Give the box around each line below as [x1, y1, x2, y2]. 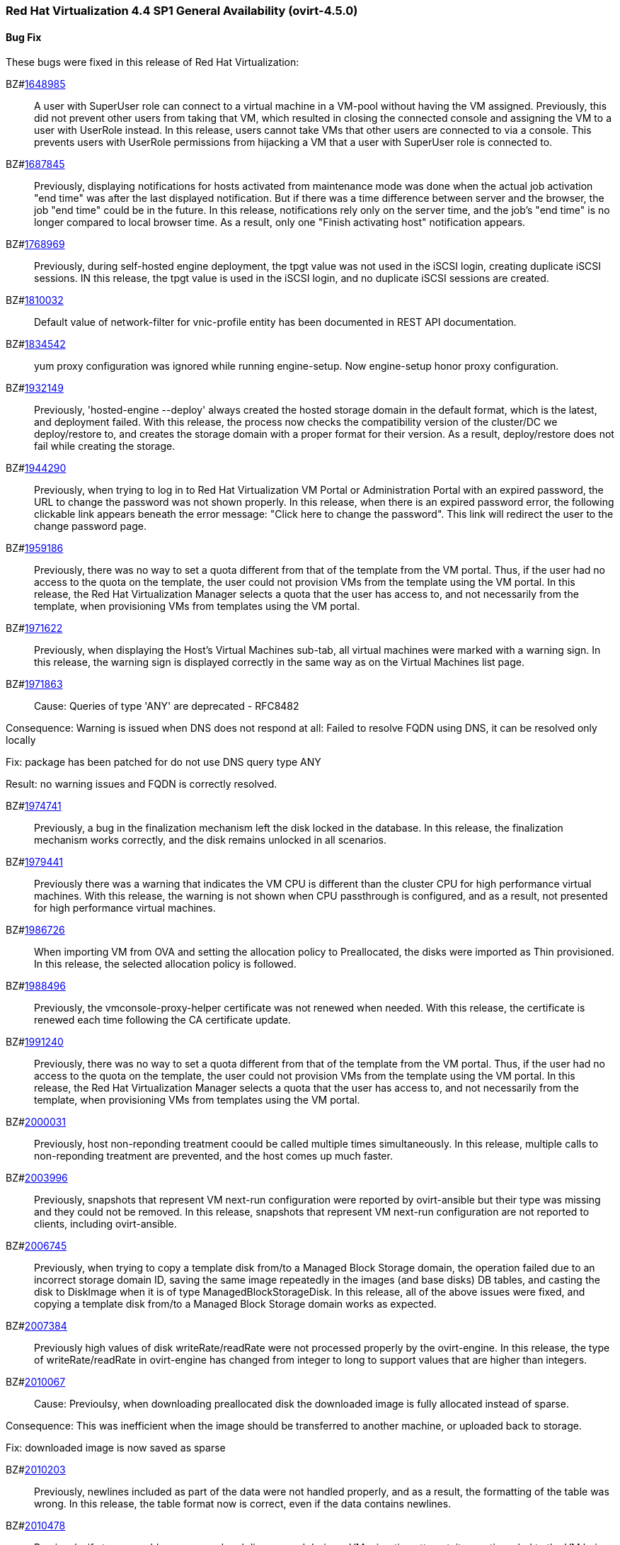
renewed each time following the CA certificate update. [34, 1014, 291, 1026]
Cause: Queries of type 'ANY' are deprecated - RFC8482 [34, 700, 299, 713]
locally [6, 734, 36, 747]
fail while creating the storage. [34, 440, 176, 453]
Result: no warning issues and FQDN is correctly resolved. [6, 778, 277, 791]
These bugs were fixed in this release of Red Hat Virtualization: [6, 56, 299, 69]
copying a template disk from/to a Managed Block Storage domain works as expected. [34, 1298, 437, 1311]
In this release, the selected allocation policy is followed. [34, 958, 297, 970]
